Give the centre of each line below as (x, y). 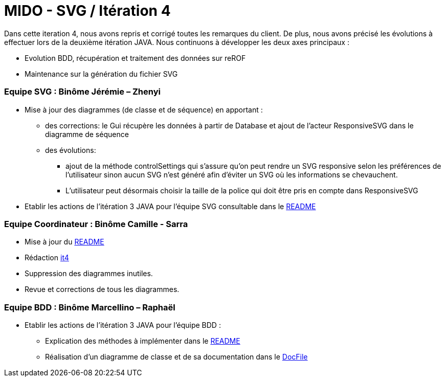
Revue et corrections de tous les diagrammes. (102, 289)
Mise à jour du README (64, 242)
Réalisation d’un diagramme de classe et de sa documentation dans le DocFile (176, 357)
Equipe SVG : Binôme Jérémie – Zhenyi (82, 92)
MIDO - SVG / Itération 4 (87, 11)
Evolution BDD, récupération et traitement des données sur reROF (135, 58)
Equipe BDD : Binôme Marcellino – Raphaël (90, 307)
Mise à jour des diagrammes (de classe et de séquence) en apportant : (144, 109)
